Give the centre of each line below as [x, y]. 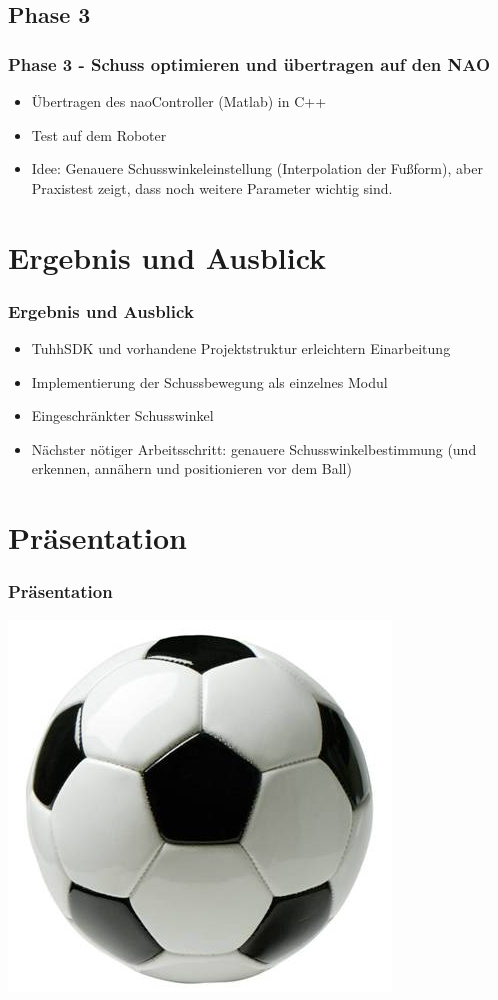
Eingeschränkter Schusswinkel [122, 415]
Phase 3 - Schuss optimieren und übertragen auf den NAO [249, 63]
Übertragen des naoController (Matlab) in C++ [179, 101]
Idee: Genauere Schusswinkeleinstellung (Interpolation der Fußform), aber [257, 168]
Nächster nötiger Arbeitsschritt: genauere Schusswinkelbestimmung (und [254, 448]
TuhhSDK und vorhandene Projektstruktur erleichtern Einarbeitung [241, 347]
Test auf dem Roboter [99, 134]
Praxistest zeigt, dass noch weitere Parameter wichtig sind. [212, 187]
